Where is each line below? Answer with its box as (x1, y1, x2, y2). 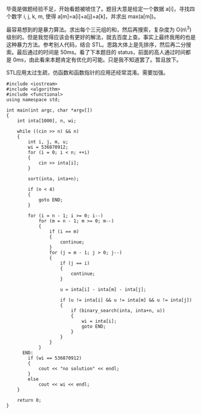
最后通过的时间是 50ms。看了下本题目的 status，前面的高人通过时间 (16, 48, 186, 55)
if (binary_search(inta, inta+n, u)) (70, 307, 165, 313)
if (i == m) (49, 228, 79, 234)
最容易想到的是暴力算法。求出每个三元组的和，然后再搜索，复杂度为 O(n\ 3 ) (6, 25, 192, 33)
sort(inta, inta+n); (28, 175, 79, 182)
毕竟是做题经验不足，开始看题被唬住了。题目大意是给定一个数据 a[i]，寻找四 (6, 5, 195, 12)
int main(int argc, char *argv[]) (6, 107, 93, 113)
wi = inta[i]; (81, 318, 117, 324)
